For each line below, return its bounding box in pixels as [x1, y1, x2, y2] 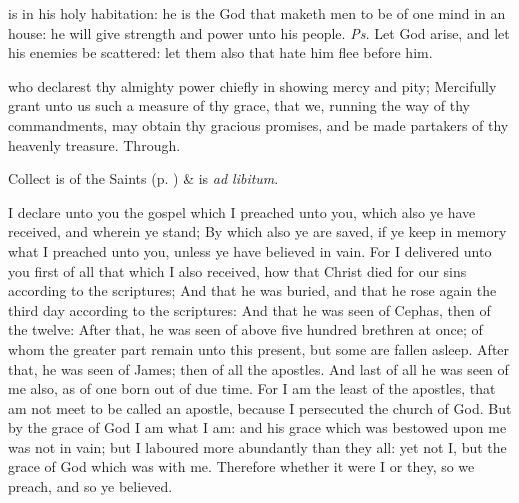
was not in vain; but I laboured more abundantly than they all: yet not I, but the [8, 436, 507, 457]
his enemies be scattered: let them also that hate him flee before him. [8, 42, 433, 63]
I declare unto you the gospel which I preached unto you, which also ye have [8, 201, 476, 222]
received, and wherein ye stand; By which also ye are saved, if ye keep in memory [8, 221, 507, 242]
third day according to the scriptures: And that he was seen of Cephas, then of [8, 299, 491, 320]
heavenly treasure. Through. [8, 134, 181, 155]
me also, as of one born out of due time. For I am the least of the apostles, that [8, 378, 496, 399]
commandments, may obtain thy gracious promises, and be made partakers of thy [8, 114, 509, 135]
